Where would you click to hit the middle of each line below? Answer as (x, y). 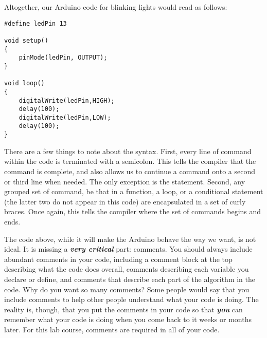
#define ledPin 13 (35, 23)
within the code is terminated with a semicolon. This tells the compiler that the (130, 161)
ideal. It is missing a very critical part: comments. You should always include (128, 249)
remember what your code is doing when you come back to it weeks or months (128, 319)
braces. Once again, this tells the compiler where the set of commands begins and (133, 211)
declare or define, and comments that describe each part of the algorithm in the (130, 279)
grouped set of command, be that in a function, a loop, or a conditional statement (134, 191)
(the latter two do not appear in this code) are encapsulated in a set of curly (125, 201)
